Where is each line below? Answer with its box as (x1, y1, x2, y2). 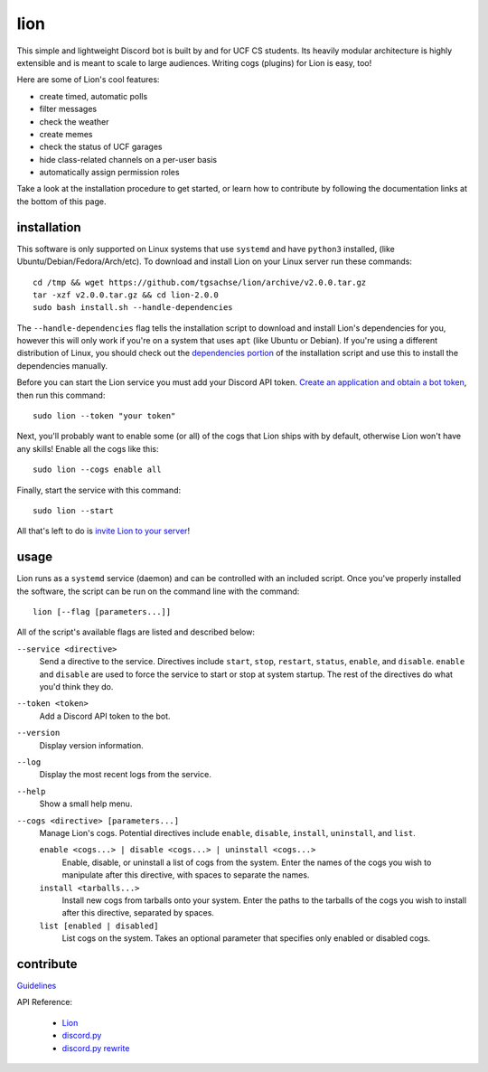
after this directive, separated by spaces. (61, 907, 214, 918)
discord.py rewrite (61, 1042, 130, 1053)
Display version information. (39, 739, 144, 750)
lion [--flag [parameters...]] (33, 607, 172, 617)
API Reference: (16, 997, 72, 1008)
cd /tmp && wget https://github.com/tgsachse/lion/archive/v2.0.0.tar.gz (33, 277, 367, 287)
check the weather (39, 116, 109, 127)
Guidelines (16, 980, 57, 991)
